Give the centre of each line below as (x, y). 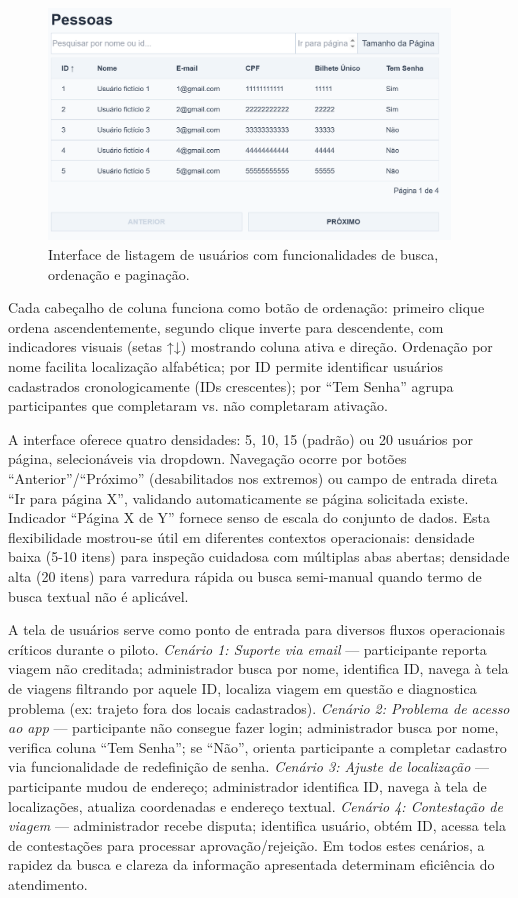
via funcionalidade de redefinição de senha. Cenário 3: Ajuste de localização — (248, 766)
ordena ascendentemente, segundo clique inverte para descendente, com (226, 326)
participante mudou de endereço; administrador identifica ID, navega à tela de (247, 785)
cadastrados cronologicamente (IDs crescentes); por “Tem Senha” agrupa (231, 385)
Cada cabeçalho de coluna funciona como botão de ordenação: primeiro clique (246, 307)
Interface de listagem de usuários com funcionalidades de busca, (243, 254)
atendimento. (48, 883)
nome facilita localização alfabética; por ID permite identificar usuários (225, 366)
